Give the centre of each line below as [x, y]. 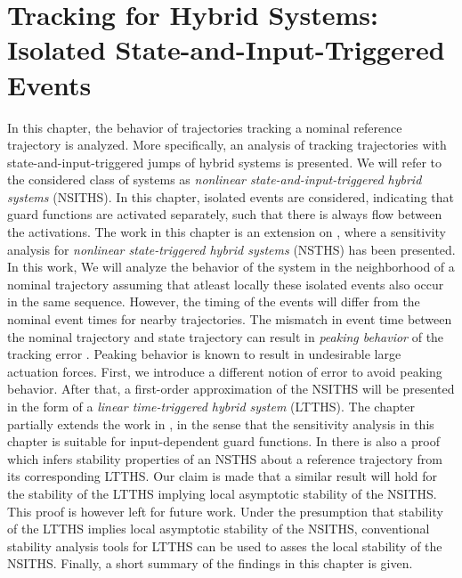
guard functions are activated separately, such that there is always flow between [225, 214]
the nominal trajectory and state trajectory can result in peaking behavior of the [226, 336]
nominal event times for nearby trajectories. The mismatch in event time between [230, 319]
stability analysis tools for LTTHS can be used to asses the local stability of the [225, 545]
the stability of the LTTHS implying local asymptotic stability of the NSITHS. [222, 493]
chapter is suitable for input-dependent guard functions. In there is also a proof [223, 441]
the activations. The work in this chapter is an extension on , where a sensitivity [227, 232]
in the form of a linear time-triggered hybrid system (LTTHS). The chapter [211, 406]
